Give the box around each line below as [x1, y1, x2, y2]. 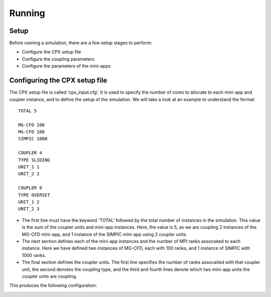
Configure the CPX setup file [22, 49, 81, 55]
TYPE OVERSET [18, 192, 50, 198]
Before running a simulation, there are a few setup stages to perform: [9, 40, 153, 46]
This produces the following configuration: [9, 282, 97, 288]
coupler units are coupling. [22, 273, 77, 279]
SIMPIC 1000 [18, 136, 48, 142]
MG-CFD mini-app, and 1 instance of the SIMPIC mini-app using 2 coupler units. [22, 231, 188, 237]
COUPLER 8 [18, 185, 42, 191]
